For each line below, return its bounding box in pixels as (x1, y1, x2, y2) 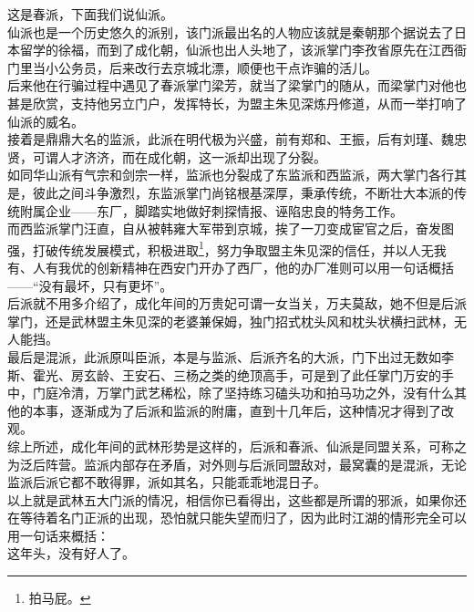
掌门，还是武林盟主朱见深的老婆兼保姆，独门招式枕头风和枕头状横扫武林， (7, 311, 454, 330)
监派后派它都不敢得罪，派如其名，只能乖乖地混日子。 (7, 472, 326, 492)
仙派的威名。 (7, 111, 84, 130)
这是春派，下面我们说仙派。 (7, 5, 173, 23)
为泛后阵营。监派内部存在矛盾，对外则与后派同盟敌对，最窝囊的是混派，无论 (7, 454, 467, 473)
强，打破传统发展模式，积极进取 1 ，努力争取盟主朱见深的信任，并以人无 (7, 237, 434, 259)
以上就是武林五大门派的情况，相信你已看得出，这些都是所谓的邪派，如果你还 (7, 490, 467, 509)
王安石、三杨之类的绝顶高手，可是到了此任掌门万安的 (121, 365, 441, 384)
